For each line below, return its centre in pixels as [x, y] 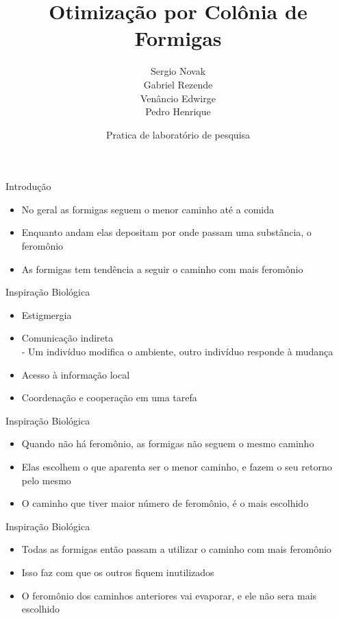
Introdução [28, 186]
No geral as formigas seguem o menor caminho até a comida [148, 209]
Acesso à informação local [76, 374]
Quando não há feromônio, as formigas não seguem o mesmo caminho [168, 443]
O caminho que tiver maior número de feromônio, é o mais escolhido [165, 503]
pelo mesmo [46, 480]
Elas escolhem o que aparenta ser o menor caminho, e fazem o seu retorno [177, 466]
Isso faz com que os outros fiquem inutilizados [118, 572]
